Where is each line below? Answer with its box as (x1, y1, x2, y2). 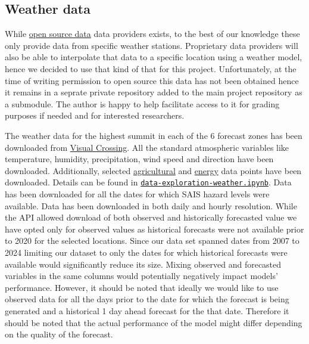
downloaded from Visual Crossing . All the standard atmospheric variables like (5, 141, 289, 153)
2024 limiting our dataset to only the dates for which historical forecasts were (5, 246, 288, 258)
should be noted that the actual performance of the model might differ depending (5, 316, 302, 328)
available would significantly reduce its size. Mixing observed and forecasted (5, 258, 282, 270)
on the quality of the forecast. (5, 328, 113, 340)
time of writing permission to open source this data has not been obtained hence (5, 74, 299, 86)
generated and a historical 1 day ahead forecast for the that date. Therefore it (5, 304, 289, 317)
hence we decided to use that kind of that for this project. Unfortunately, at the (5, 62, 296, 75)
